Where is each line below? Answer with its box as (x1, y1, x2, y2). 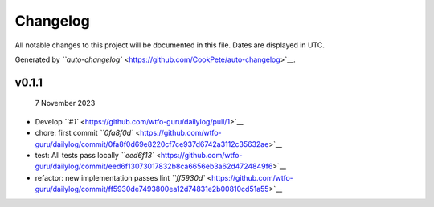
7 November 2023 (35, 99, 96, 108)
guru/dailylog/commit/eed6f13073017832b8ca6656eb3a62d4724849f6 (35, 161, 273, 172)
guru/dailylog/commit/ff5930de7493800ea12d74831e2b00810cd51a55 (35, 185, 269, 194)
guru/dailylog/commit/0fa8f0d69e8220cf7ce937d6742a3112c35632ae (35, 139, 269, 148)
